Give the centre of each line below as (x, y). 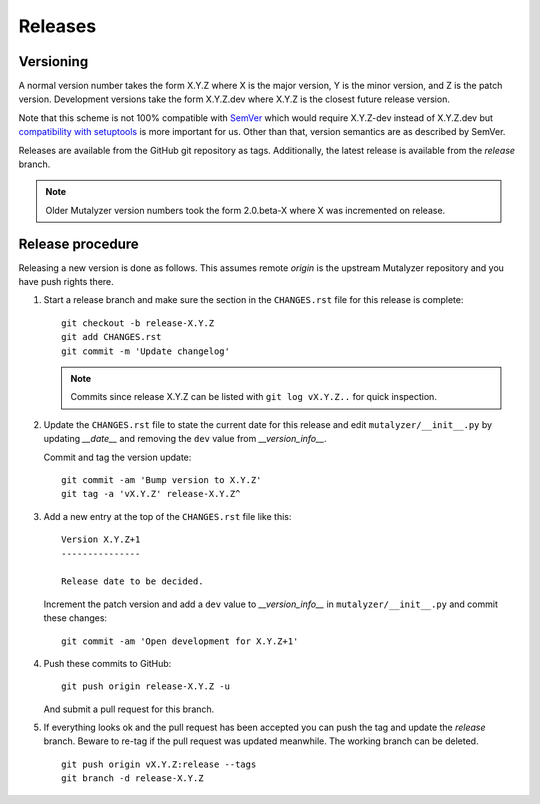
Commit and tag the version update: (117, 457)
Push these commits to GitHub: (107, 663)
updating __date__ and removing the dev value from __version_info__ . (185, 439)
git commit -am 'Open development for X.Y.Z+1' (180, 641)
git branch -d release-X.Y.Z (132, 778)
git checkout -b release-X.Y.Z (138, 323)
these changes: (75, 618)
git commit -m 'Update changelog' (145, 351)
